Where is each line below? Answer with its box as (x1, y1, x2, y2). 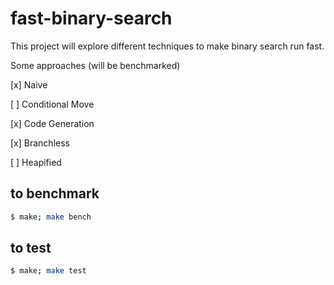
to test (10, 240, 52, 257)
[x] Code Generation (10, 117, 95, 129)
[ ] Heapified (10, 156, 62, 168)
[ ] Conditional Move (10, 98, 95, 110)
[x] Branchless (10, 137, 70, 149)
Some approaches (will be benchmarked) (10, 59, 181, 71)
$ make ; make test (10, 266, 87, 276)
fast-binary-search (10, 7, 173, 30)
